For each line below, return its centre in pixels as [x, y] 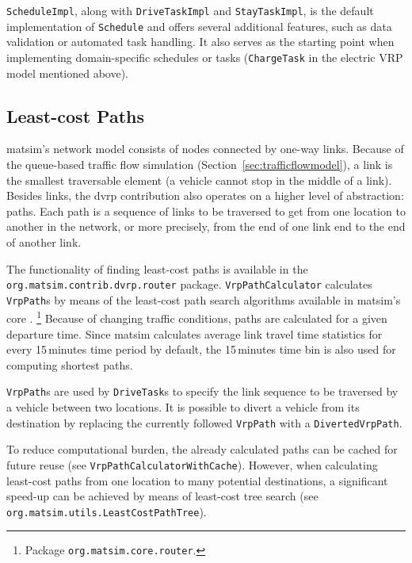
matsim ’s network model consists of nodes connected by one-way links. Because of [205, 149]
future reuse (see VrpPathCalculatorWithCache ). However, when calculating [192, 464]
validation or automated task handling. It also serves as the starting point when [200, 42]
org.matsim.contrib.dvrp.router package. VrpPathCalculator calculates [189, 284]
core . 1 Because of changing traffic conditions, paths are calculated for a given [197, 317]
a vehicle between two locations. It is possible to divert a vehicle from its [183, 407]
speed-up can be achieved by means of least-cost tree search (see [162, 496]
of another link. [44, 241]
